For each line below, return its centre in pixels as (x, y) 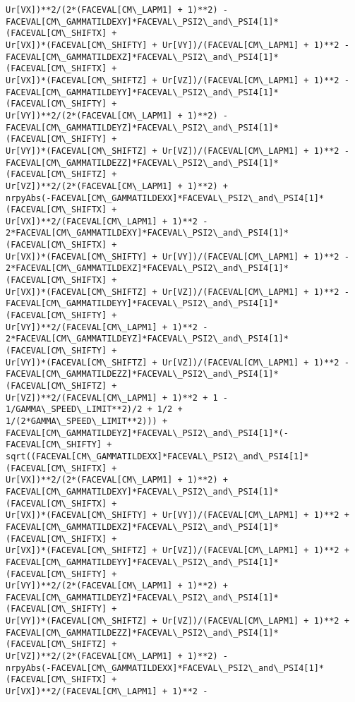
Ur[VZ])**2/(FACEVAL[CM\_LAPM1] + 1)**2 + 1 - (117, 398)
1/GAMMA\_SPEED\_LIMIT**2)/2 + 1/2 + (94, 410)
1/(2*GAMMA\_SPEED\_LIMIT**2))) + (87, 421)
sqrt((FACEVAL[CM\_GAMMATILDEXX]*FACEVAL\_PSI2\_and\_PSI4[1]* (157, 456)
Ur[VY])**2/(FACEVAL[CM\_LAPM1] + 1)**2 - (107, 327)
